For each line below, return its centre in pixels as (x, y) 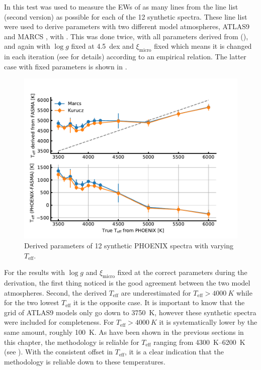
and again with (27, 46)
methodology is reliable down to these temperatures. (85, 361)
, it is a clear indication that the (174, 352)
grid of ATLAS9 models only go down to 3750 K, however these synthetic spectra (130, 312)
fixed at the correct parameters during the (182, 272)
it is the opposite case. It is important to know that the (159, 302)
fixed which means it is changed (203, 46)
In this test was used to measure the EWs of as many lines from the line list (121, 7)
